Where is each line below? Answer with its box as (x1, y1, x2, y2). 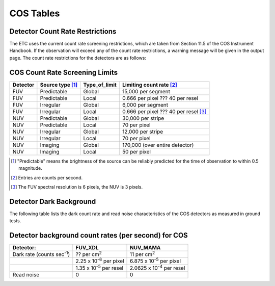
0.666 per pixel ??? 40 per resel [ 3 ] (122, 108, 207, 115)
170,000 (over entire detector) (122, 141, 194, 148)
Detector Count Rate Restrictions (9, 27, 117, 36)
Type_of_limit (83, 81, 117, 88)
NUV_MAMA (130, 244, 161, 251)
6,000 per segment (122, 101, 169, 108)
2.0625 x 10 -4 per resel (130, 263, 185, 272)
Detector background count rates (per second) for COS (9, 231, 188, 240)
